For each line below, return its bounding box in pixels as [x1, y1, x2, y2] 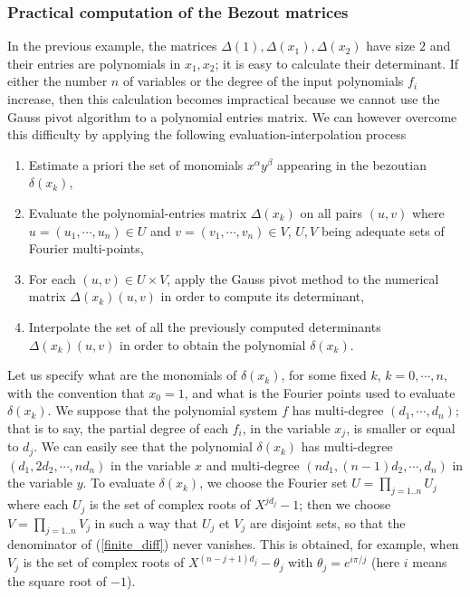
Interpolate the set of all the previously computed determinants [28, 317, 381, 336]
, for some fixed [281, 365, 367, 384]
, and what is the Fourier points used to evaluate [184, 383, 456, 402]
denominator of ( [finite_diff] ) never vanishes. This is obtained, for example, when [7, 535, 459, 554]
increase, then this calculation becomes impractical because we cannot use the [7, 90, 440, 108]
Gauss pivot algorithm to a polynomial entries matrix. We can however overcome [7, 107, 457, 126]
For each [28, 269, 76, 288]
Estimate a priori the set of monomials [28, 155, 244, 174]
